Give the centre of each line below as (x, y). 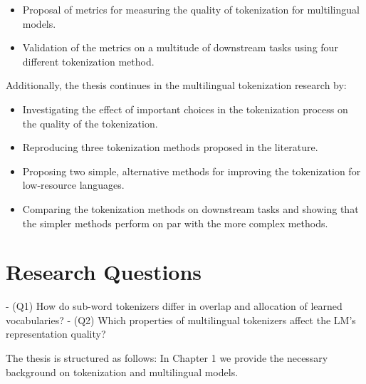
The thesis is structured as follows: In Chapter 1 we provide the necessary (167, 358)
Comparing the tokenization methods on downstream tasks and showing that (190, 208)
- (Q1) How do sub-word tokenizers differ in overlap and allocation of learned (174, 306)
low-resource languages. (73, 185)
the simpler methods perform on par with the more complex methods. (175, 223)
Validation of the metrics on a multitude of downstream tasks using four (180, 47)
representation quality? (56, 334)
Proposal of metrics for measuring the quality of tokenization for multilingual (191, 9)
